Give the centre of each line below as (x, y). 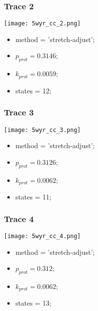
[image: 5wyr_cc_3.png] (42, 130)
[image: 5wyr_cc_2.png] (42, 24)
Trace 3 (19, 112)
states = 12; (33, 90)
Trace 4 (19, 218)
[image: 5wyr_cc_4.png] (42, 236)
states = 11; (33, 197)
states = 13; (33, 303)
